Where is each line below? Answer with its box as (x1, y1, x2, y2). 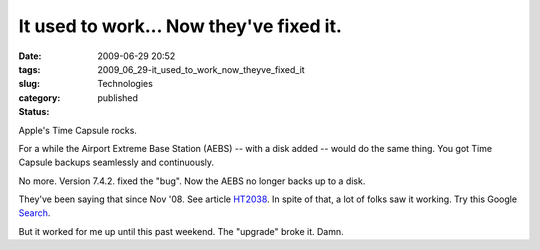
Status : (18, 106, 50, 118)
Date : (18, 50, 42, 62)
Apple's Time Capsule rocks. (18, 124, 137, 136)
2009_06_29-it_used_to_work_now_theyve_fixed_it (97, 63, 305, 75)
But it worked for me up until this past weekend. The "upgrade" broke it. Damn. (18, 225, 344, 237)
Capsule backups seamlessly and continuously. (18, 156, 215, 169)
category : (18, 91, 61, 104)
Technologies (97, 78, 154, 90)
